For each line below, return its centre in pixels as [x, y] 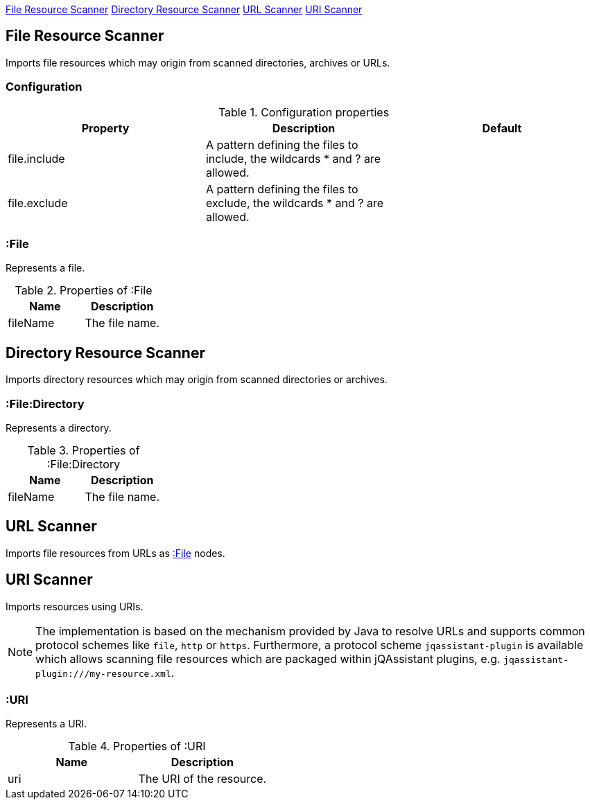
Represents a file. [45, 268]
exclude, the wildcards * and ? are [294, 203]
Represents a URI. [46, 724]
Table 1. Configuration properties [304, 112]
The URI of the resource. [202, 779]
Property [105, 128]
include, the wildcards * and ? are [293, 158]
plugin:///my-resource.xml [103, 673]
